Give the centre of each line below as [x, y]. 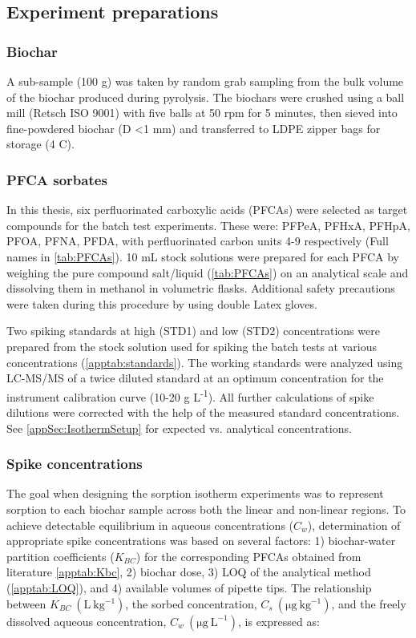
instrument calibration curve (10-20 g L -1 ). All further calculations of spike [190, 395]
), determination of [354, 525]
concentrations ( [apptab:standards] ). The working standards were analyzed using [205, 362]
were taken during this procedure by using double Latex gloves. [162, 303]
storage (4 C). [40, 144]
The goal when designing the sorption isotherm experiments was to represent [195, 493]
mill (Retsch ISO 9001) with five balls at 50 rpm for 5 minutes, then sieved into [202, 113]
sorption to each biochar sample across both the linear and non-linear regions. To [206, 509]
